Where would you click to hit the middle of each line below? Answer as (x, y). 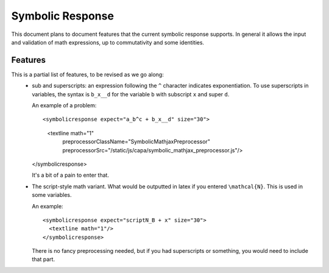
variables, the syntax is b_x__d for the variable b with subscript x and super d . (131, 94)
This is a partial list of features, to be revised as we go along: (87, 74)
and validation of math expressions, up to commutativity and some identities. (108, 42)
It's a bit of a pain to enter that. (71, 175)
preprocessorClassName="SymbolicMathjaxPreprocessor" (136, 142)
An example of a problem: (64, 105)
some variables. (52, 195)
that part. (43, 260)
